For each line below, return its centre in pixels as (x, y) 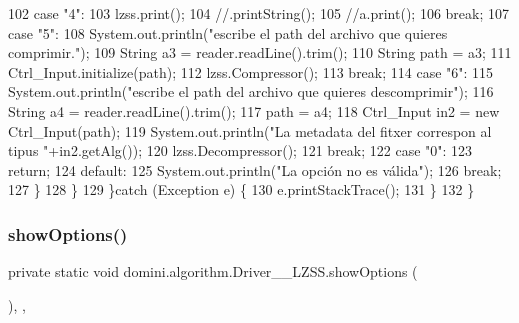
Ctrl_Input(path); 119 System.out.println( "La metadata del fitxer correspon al (250, 130)
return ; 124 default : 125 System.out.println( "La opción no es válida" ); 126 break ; (255, 169)
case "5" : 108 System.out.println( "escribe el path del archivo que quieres (228, 32)
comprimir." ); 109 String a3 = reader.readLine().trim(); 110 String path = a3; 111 (260, 52)
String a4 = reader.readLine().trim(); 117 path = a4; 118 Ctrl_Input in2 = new (254, 110)
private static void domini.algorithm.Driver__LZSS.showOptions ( (213, 271)
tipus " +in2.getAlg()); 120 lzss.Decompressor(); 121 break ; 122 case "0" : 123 (240, 150)
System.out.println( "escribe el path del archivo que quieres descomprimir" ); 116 (251, 91)
